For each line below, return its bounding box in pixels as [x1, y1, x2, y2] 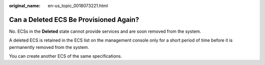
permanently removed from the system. [9, 44, 89, 50]
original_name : [9, 3, 41, 8]
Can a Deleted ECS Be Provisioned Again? [9, 15, 139, 24]
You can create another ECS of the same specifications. [9, 53, 122, 59]
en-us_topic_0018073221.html [48, 3, 108, 8]
